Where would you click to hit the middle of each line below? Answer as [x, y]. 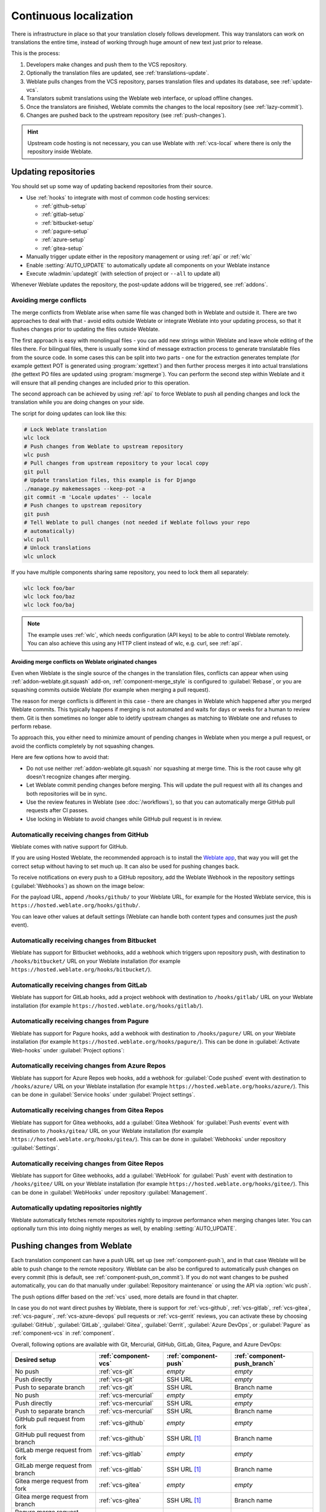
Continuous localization [72, 16]
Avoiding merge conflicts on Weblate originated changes [84, 662]
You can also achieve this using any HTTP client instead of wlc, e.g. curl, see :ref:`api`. [135, 644]
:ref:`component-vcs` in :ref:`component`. [63, 1333]
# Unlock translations [57, 548]
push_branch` [255, 1364]
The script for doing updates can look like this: [69, 413]
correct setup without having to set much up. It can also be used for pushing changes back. [125, 866]
